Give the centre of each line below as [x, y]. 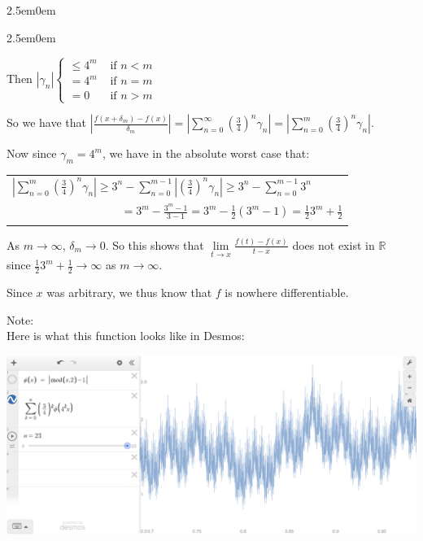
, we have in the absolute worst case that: [206, 153]
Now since [32, 153]
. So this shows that [155, 244]
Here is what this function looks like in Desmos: [126, 336]
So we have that [46, 122]
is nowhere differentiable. [287, 292]
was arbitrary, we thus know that [129, 292]
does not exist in [334, 244]
